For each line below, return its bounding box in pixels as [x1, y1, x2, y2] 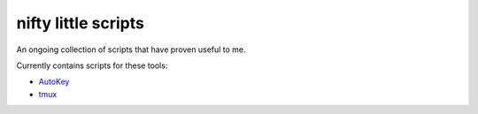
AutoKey [38, 76, 70, 87]
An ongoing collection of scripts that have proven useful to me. [16, 44, 247, 55]
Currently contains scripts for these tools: [16, 60, 168, 71]
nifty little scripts [16, 13, 145, 33]
